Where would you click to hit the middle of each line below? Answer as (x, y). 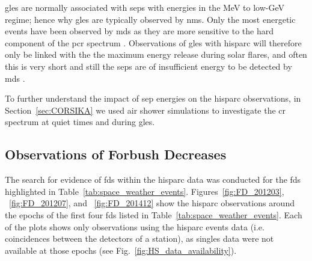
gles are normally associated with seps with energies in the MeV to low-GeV (145, 7)
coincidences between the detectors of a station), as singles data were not (139, 238)
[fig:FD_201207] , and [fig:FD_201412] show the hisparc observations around (152, 203)
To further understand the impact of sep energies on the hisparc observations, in (153, 98)
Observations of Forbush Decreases (116, 154)
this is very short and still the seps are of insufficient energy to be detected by (148, 66)
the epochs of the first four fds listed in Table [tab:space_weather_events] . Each (154, 214)
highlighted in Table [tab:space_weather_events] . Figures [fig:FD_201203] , (145, 191)
